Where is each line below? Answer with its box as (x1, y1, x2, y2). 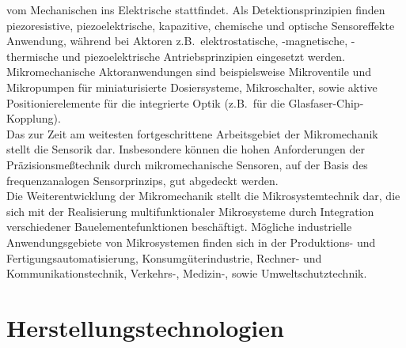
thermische (6, 47, 59, 64)
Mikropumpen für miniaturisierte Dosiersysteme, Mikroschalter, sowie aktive (6, 78, 378, 95)
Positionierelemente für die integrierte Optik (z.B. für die (6, 94, 285, 111)
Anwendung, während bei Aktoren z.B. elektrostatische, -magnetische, (6, 32, 348, 49)
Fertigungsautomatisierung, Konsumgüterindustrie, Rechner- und (6, 249, 322, 266)
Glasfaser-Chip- (288, 94, 364, 111)
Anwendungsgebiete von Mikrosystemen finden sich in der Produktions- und (6, 233, 376, 250)
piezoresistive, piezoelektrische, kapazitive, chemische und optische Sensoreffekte (6, 17, 395, 33)
